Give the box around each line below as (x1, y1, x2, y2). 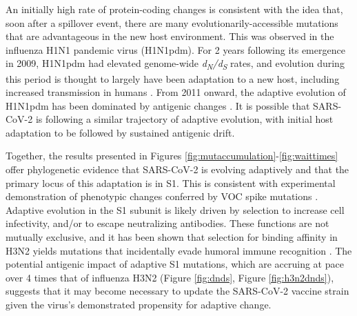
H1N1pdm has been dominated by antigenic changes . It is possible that (6, 98, 310, 112)
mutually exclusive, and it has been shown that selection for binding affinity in (6, 230, 338, 244)
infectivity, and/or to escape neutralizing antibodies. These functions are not (6, 216, 329, 230)
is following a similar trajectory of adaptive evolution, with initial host (35, 112, 334, 126)
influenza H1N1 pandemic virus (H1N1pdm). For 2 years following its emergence (6, 42, 345, 57)
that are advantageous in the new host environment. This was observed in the (6, 29, 334, 43)
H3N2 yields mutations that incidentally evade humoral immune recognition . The (6, 243, 352, 257)
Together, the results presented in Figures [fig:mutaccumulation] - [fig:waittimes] (6, 148, 338, 163)
